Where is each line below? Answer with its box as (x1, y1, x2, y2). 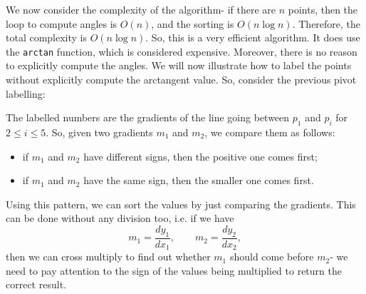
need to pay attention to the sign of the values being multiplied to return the (6, 263, 342, 278)
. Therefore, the (292, 16, 361, 31)
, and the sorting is (151, 16, 234, 31)
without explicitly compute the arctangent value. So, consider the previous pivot (6, 72, 357, 87)
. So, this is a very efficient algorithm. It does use (145, 30, 360, 45)
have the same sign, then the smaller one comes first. (83, 173, 314, 188)
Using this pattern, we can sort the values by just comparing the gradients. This (6, 196, 356, 211)
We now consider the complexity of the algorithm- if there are (6, 2, 276, 16)
